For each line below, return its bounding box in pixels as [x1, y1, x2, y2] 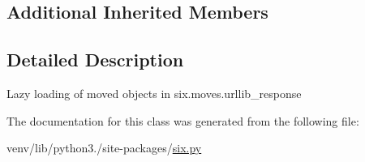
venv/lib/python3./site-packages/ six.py [6, 139, 202, 156]
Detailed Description [6, 47, 184, 72]
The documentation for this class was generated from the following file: [6, 112, 359, 129]
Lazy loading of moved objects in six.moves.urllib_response [6, 84, 302, 101]
